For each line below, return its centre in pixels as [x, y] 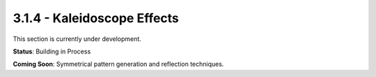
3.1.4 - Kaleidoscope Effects [96, 18]
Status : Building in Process [52, 51]
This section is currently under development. [77, 39]
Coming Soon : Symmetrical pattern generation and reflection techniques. [118, 64]
